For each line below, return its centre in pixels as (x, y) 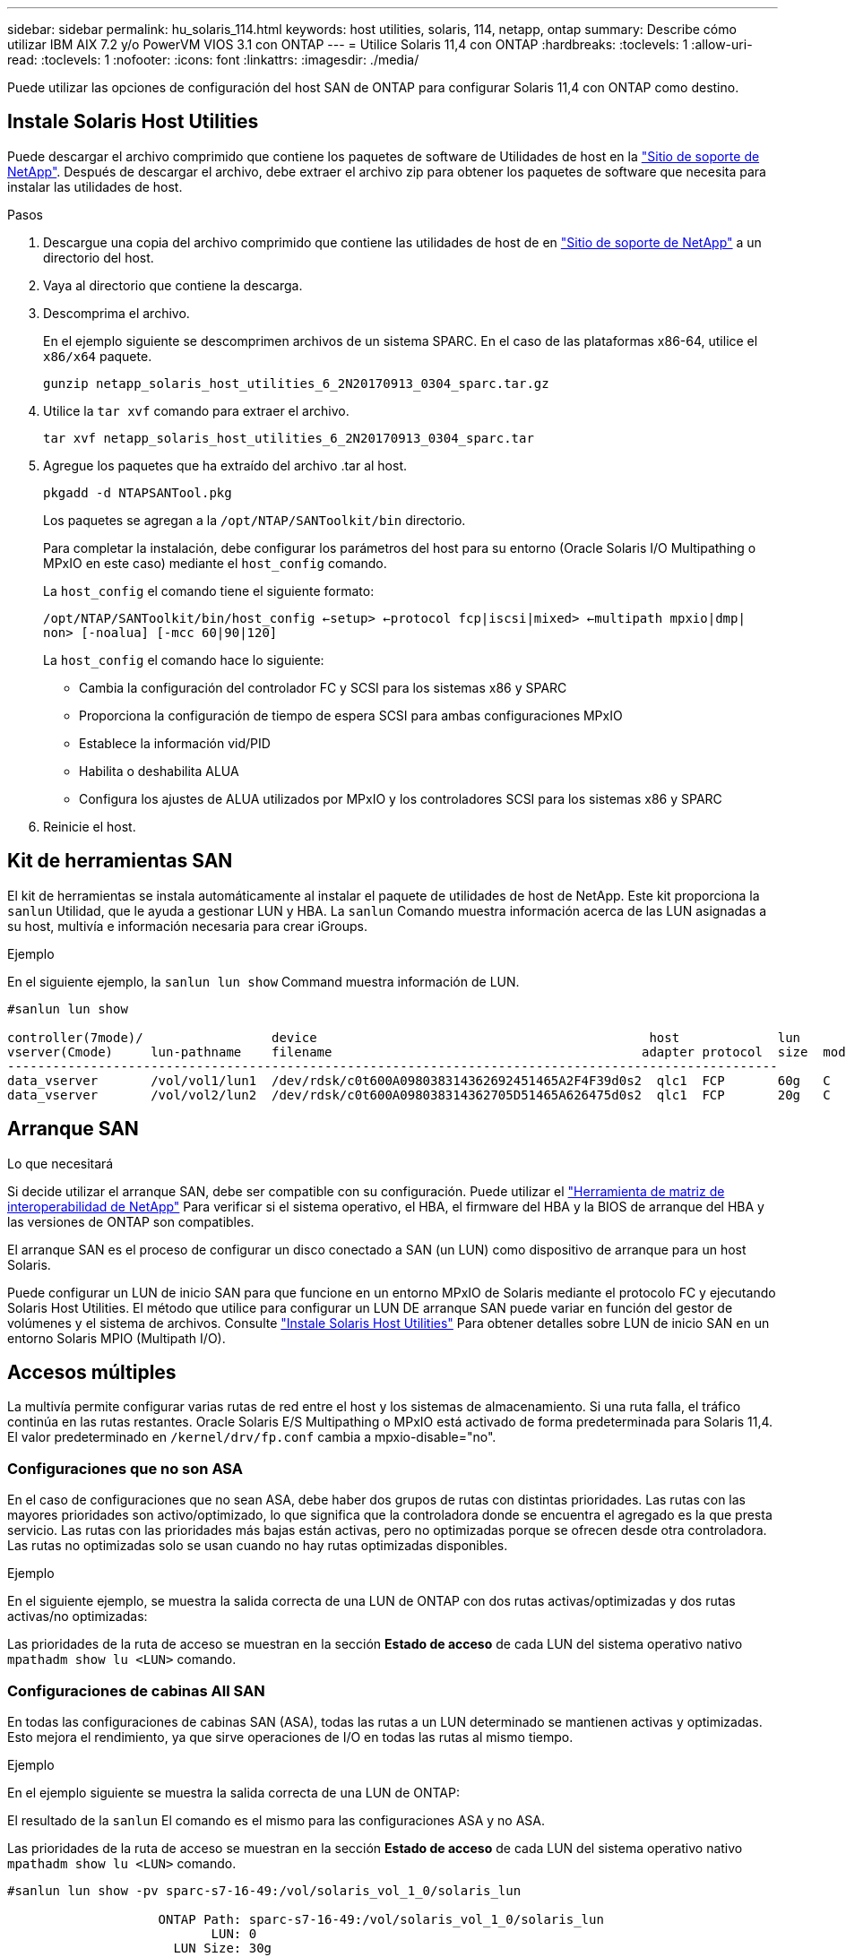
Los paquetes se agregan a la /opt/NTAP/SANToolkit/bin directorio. (255, 520)
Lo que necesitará (60, 1163)
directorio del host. (99, 257)
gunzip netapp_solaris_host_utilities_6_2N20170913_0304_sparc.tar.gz (296, 383)
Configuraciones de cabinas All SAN (136, 1690)
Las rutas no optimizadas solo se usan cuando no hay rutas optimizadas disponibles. (258, 1546)
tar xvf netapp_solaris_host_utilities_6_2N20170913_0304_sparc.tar (289, 438)
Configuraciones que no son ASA (125, 1468)
